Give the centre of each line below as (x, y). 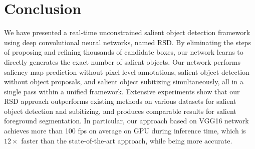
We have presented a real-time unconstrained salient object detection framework (127, 32)
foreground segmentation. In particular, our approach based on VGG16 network (126, 121)
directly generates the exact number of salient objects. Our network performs (122, 61)
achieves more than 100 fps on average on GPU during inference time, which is (125, 131)
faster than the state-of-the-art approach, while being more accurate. (127, 140)
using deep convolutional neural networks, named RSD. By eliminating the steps (127, 42)
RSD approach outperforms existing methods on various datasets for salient (120, 101)
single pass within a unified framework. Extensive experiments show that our (122, 91)
